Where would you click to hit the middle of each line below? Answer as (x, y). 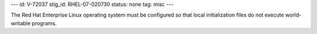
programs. (44, 23)
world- (293, 15)
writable (21, 23)
